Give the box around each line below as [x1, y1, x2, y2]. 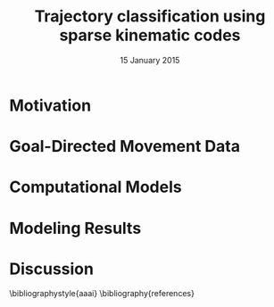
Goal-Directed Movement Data [9, 137, 241, 157]
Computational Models [9, 177, 182, 197]
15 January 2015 [120, 54, 180, 65]
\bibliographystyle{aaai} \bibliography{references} [9, 288, 195, 299]
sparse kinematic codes [59, 25, 241, 46]
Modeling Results [9, 218, 142, 238]
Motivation [9, 95, 92, 115]
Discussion [9, 259, 94, 278]
